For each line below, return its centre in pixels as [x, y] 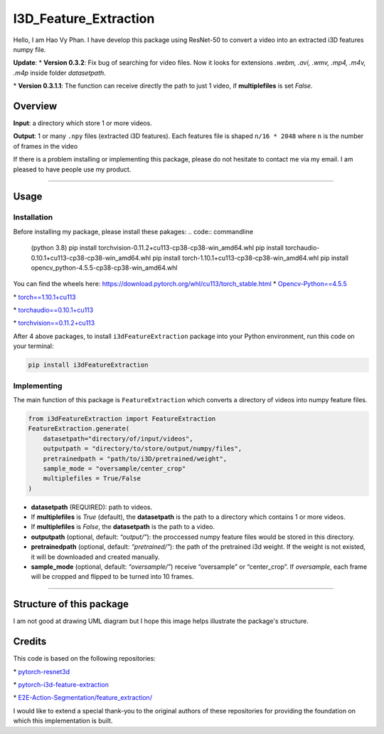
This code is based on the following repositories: [84, 659]
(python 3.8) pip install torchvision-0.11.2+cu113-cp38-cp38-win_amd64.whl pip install [157, 248]
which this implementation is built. [63, 721]
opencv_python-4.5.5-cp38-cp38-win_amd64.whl [104, 268]
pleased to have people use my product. [72, 169]
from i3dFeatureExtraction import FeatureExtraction [122, 419]
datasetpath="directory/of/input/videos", [118, 439]
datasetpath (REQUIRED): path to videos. [92, 507]
